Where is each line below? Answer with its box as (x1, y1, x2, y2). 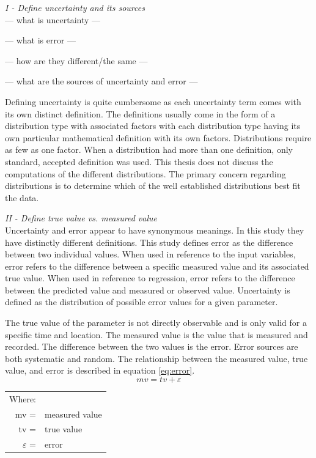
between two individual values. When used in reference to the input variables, (5, 248, 296, 260)
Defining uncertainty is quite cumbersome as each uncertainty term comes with (5, 95, 301, 108)
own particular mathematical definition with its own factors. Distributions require (5, 131, 312, 144)
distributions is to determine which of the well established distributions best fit (5, 179, 301, 192)
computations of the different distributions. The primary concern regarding (5, 167, 286, 180)
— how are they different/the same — (5, 54, 148, 67)
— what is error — (5, 34, 76, 46)
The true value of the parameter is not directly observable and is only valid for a (5, 316, 307, 329)
